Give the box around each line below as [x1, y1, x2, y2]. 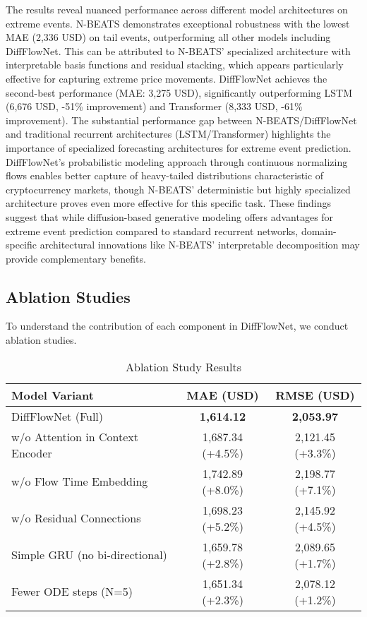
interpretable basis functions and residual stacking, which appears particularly [6, 57, 344, 72]
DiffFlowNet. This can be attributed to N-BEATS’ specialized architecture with [6, 43, 351, 58]
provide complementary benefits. [6, 251, 146, 265]
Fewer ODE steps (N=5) [11, 583, 133, 600]
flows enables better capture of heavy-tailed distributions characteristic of [6, 168, 324, 183]
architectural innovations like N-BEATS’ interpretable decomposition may [40, 237, 360, 252]
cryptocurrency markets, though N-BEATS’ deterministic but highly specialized [6, 181, 351, 196]
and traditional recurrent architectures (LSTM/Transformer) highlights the [6, 126, 331, 141]
